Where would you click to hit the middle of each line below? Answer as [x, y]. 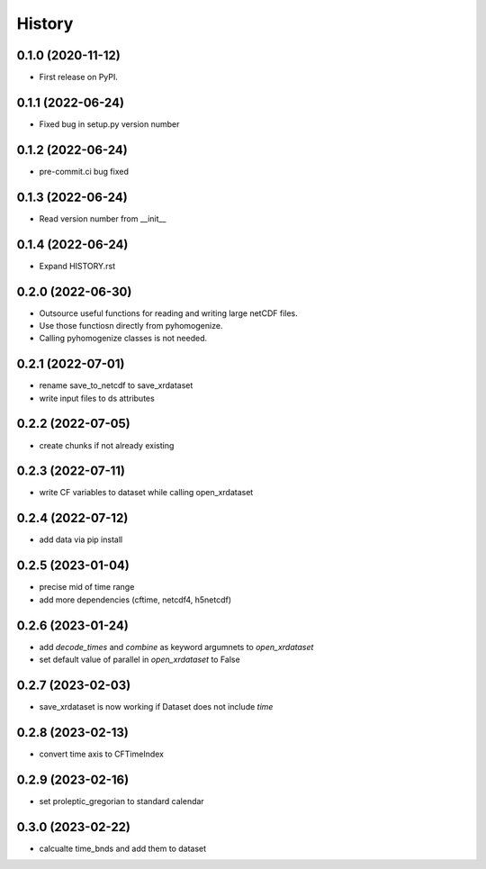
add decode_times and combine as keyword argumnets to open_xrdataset [176, 647]
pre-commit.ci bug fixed [84, 171]
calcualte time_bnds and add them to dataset [123, 848]
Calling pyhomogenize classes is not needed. [123, 339]
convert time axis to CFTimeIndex [101, 754]
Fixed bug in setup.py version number [109, 124]
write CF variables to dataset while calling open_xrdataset [146, 493]
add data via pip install [81, 539]
